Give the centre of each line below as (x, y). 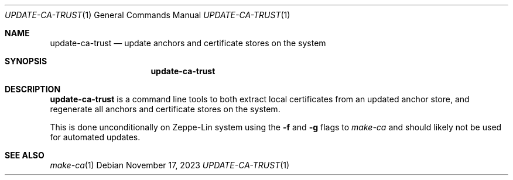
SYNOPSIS (26, 61)
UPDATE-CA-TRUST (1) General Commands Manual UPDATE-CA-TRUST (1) (148, 15)
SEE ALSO (25, 155)
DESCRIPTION (33, 89)
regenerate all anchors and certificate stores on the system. (165, 109)
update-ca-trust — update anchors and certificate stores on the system (188, 43)
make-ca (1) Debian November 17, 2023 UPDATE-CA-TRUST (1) (170, 165)
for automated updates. (95, 137)
